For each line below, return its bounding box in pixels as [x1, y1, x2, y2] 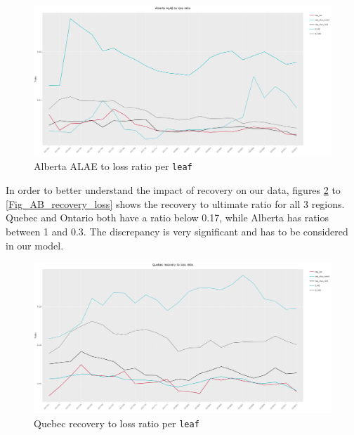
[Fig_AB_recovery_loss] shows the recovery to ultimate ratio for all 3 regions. [6, 196, 345, 211]
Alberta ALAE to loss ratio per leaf [34, 159, 192, 174]
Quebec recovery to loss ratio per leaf [34, 415, 199, 430]
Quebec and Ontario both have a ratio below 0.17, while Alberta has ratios [6, 210, 329, 225]
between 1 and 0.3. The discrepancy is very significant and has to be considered [6, 223, 348, 238]
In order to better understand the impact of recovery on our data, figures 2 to [6, 183, 341, 197]
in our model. [6, 238, 64, 252]
